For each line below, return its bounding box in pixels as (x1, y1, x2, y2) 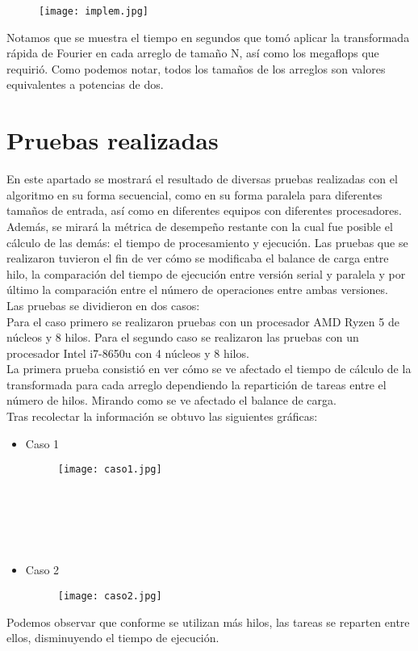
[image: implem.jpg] (39, 6, 149, 17)
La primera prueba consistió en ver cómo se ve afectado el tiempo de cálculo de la (6, 360, 412, 377)
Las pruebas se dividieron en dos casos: (6, 296, 200, 313)
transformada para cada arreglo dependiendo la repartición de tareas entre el (6, 376, 387, 393)
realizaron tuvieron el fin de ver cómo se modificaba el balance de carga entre (6, 250, 389, 267)
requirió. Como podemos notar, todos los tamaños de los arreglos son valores (6, 60, 386, 77)
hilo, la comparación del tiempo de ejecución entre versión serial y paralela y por (6, 265, 406, 282)
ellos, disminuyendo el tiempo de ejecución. (6, 629, 219, 646)
